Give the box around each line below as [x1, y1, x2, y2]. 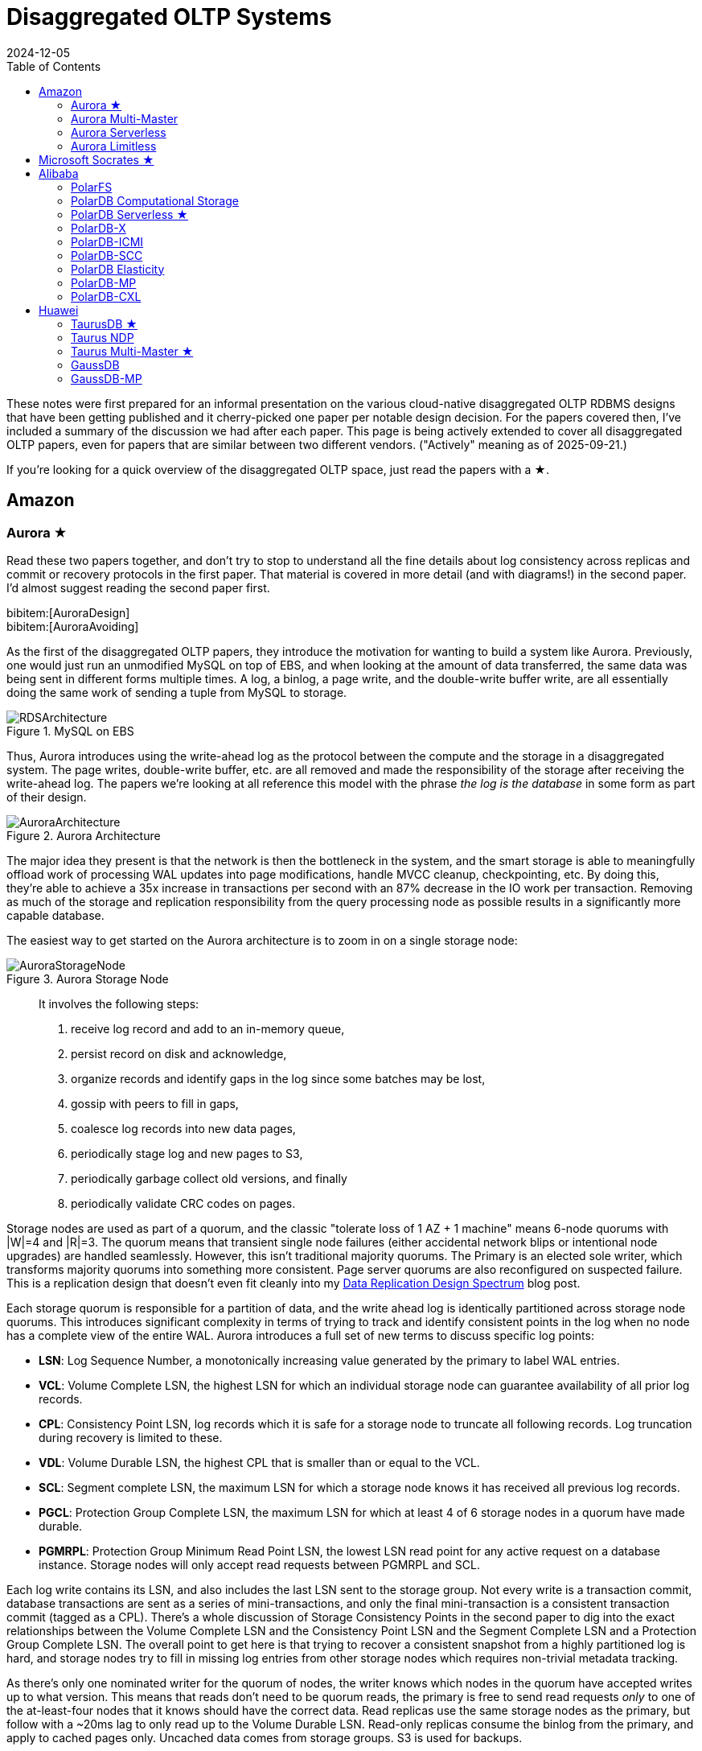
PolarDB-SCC [71, 248, 143, 262]
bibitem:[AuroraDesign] [6, 605, 130, 620]
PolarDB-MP [71, 275, 137, 290]
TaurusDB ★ [71, 316, 138, 331]
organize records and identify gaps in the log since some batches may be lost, [71, 1071, 486, 1086]
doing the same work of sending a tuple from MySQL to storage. [6, 685, 347, 699]
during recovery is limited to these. [39, 1430, 223, 1444]
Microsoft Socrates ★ [39, 152, 154, 167]
